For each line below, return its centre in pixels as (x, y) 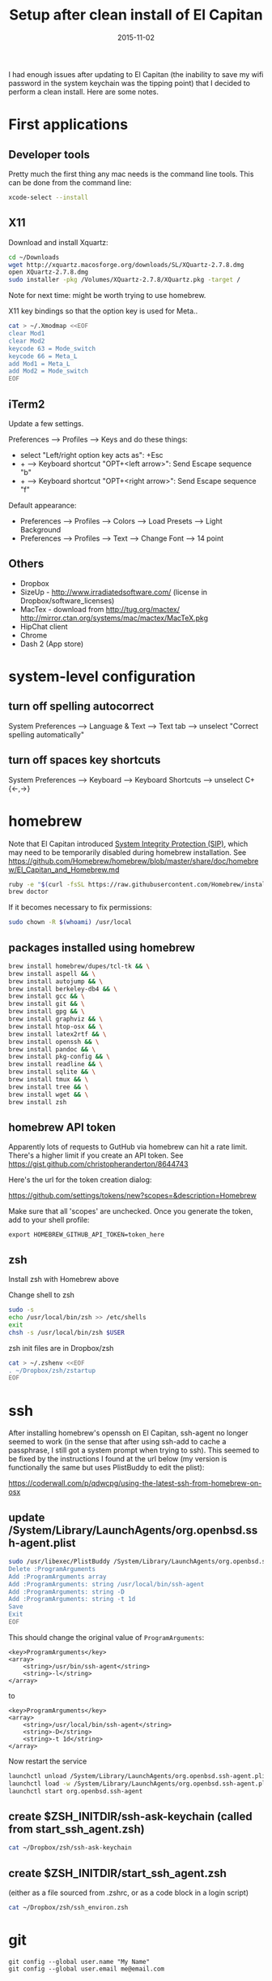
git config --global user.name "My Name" (79, 1962)
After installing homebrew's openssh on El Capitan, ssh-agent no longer (128, 1433)
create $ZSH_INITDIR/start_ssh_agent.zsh (117, 1873)
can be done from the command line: (70, 182)
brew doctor (28, 892)
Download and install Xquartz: (58, 242)
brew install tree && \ (49, 1087)
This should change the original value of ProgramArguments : (106, 1637)
